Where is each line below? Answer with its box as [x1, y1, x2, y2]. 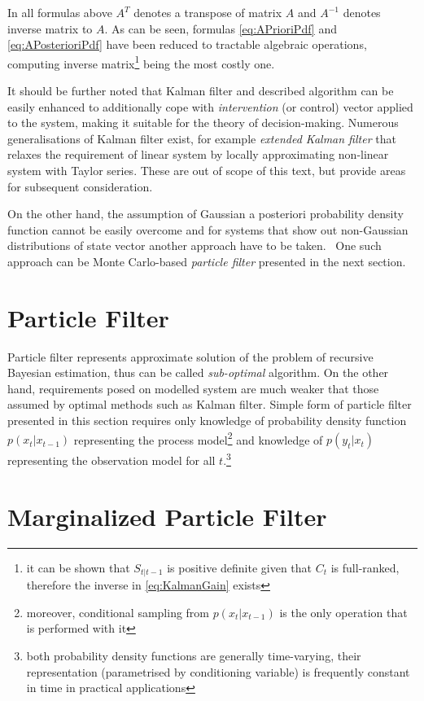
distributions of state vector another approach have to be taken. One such [7, 237, 382, 254]
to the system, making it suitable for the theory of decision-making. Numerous [7, 114, 399, 131]
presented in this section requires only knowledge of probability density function [7, 412, 407, 429]
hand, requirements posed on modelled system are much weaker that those [7, 379, 379, 397]
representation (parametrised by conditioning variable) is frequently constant [26, 663, 410, 680]
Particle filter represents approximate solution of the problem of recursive [7, 348, 374, 365]
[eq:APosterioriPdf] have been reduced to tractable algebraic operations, [7, 36, 367, 53]
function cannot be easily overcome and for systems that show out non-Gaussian [7, 221, 409, 238]
